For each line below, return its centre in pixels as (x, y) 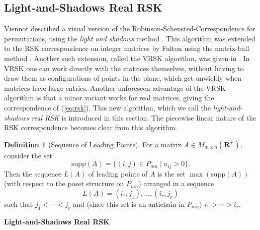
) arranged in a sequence (176, 183)
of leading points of (118, 173)
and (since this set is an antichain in (129, 204)
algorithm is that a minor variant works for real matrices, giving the (109, 98)
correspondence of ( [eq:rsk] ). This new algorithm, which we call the (108, 107)
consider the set (28, 155)
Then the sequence (33, 173)
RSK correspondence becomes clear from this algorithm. (91, 127)
